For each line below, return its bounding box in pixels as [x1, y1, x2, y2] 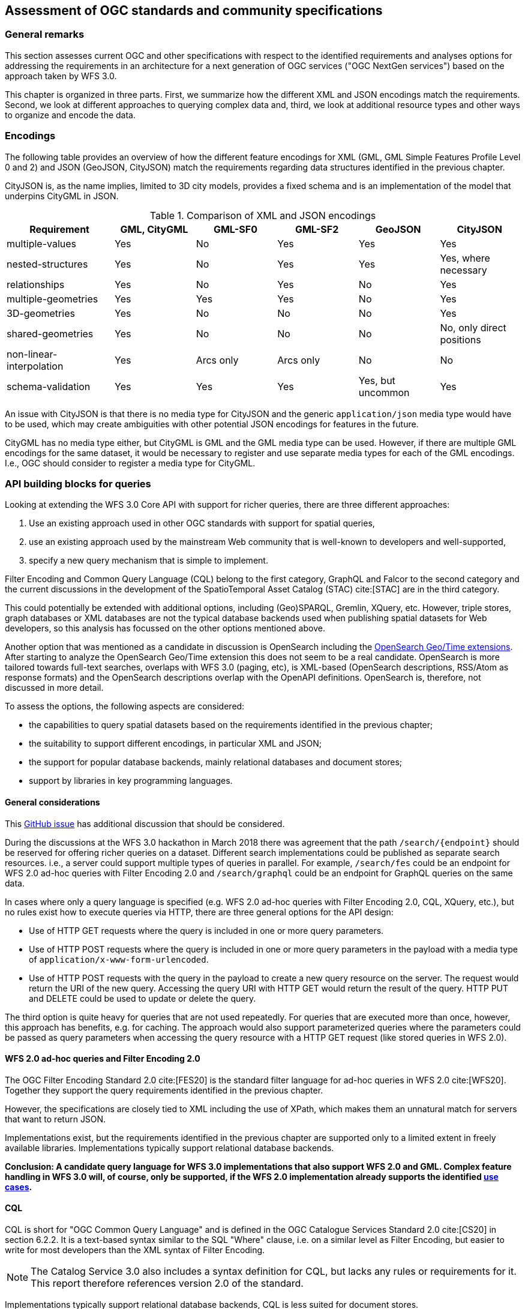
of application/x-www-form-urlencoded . [29, 954, 209, 964]
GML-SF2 [295, 223, 339, 235]
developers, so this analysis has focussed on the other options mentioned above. [5, 623, 325, 634]
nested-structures [7, 257, 88, 270]
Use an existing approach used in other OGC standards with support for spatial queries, [29, 518, 375, 529]
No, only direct [440, 321, 506, 334]
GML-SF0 [213, 223, 257, 235]
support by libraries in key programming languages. [29, 775, 233, 786]
